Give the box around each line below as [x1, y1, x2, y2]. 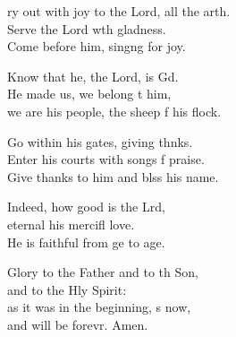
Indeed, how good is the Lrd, [7, 197, 165, 216]
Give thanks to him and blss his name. [7, 167, 219, 186]
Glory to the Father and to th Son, [7, 263, 198, 281]
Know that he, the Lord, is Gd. [7, 66, 179, 85]
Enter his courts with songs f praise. [7, 150, 205, 168]
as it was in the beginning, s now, [7, 298, 191, 316]
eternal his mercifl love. [7, 214, 135, 233]
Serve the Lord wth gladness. [7, 19, 166, 38]
